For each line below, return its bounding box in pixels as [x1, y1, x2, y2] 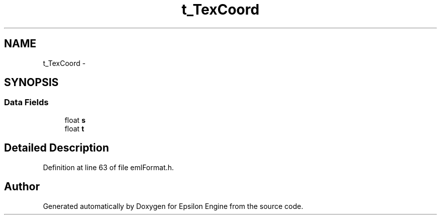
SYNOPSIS [4, 76, 59, 89]
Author [4, 180, 40, 193]
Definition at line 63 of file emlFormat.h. [43, 163, 174, 172]
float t [64, 124, 85, 133]
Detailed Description [4, 141, 109, 155]
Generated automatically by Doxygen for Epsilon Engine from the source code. [43, 201, 304, 210]
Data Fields [4, 97, 49, 108]
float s [64, 115, 86, 124]
